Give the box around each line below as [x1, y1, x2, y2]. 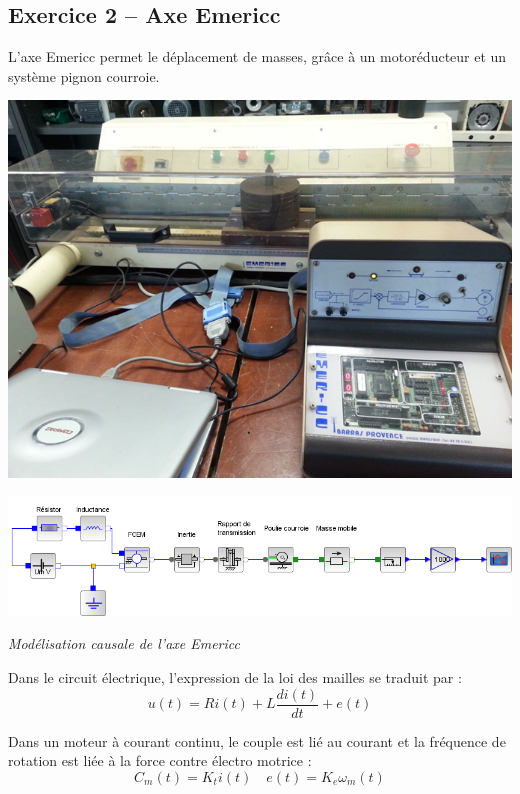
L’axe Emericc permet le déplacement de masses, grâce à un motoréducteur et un [8, 46, 507, 67]
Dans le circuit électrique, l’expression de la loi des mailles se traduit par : [8, 667, 462, 688]
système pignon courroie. [8, 65, 160, 86]
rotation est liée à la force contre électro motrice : [8, 750, 312, 771]
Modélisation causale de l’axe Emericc [8, 633, 240, 654]
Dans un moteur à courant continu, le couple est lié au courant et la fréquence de [8, 730, 506, 751]
